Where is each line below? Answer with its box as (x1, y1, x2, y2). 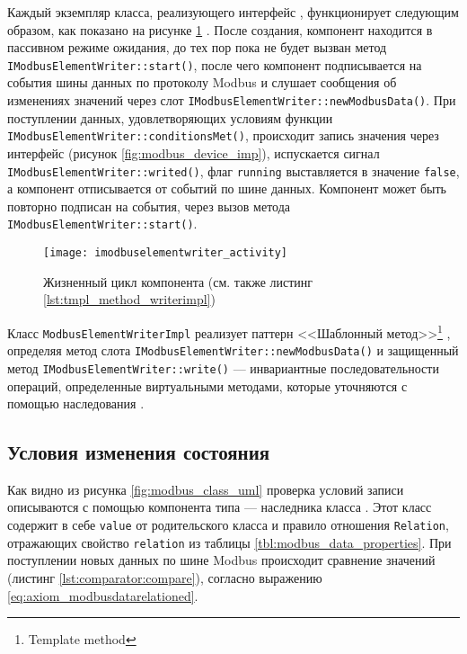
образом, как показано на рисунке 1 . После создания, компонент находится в (7, 20, 433, 39)
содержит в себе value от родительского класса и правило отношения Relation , (7, 515, 449, 534)
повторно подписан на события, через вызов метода (7, 196, 291, 215)
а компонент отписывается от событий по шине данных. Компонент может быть (7, 179, 446, 198)
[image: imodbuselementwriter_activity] (43, 246, 288, 260)
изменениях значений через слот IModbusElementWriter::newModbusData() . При (7, 91, 456, 110)
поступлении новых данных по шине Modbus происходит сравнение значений (7, 551, 436, 569)
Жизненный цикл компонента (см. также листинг (43, 272, 313, 291)
